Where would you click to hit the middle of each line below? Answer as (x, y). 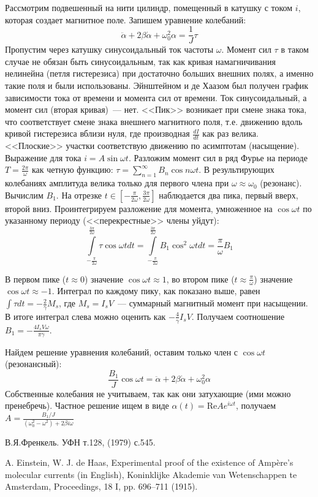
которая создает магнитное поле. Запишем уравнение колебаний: (126, 19)
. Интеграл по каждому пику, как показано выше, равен (156, 291)
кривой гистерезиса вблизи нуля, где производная (97, 133)
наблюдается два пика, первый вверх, (229, 195)
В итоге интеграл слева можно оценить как (85, 316)
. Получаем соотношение (238, 316)
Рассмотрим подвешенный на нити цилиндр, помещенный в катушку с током (149, 7)
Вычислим (24, 195)
